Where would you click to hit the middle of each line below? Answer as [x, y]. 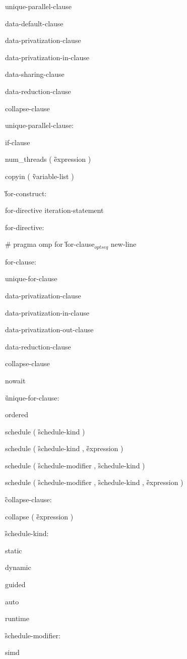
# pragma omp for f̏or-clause [50, 244]
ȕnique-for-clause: [32, 397]
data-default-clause [34, 23]
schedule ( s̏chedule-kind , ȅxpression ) [64, 448]
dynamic [18, 567]
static [14, 550]
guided [15, 584]
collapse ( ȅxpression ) [39, 516]
